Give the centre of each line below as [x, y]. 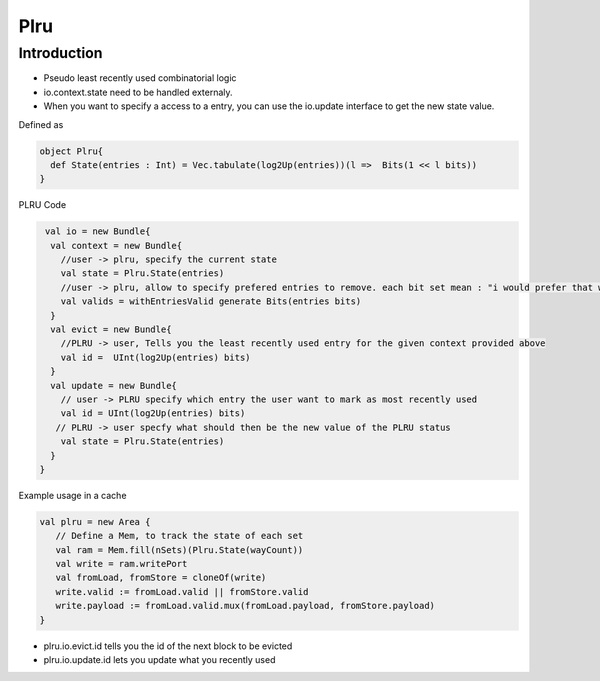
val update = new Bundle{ [113, 385]
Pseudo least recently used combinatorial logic [140, 78]
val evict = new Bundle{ [111, 329]
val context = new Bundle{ [116, 245]
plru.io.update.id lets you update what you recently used [159, 660]
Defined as [41, 124]
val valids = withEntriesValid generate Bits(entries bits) [211, 301]
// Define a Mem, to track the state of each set [179, 536]
